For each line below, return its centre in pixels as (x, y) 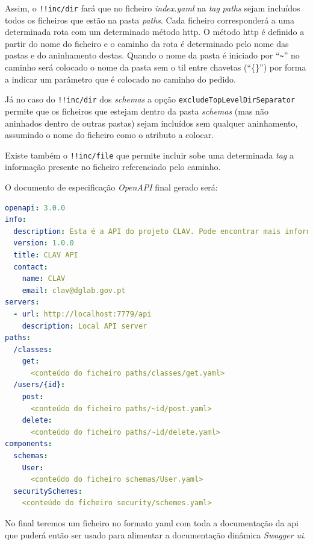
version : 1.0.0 (44, 243)
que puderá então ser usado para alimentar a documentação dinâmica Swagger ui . (156, 534)
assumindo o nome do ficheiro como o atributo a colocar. (110, 135)
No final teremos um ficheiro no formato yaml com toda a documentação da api (152, 523)
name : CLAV (44, 279)
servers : (22, 302)
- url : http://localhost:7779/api (82, 314)
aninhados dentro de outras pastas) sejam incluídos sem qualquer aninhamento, (151, 123)
